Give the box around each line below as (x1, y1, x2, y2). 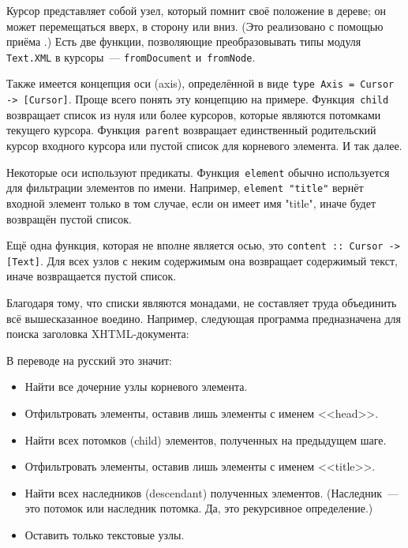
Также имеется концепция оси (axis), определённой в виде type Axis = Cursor (6, 75, 395, 92)
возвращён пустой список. (6, 210, 132, 227)
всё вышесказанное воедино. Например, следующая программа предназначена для (6, 310, 401, 326)
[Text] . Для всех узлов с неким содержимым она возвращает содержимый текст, (6, 252, 399, 268)
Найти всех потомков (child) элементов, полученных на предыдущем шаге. (24, 431, 387, 448)
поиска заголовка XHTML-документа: (6, 325, 189, 342)
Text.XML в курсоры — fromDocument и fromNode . (6, 48, 256, 65)
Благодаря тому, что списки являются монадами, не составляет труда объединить (6, 295, 397, 310)
